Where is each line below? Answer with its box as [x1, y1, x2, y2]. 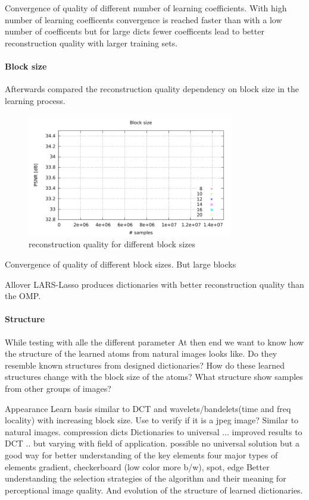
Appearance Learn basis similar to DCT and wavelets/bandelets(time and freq [5, 402, 291, 414]
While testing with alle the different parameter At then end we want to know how [5, 335, 304, 348]
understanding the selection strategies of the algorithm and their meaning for [5, 472, 286, 485]
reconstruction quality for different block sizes [29, 238, 195, 250]
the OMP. [5, 290, 41, 302]
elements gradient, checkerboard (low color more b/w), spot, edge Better [5, 460, 270, 473]
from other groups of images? [5, 382, 111, 394]
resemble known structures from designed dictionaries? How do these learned [5, 359, 285, 371]
